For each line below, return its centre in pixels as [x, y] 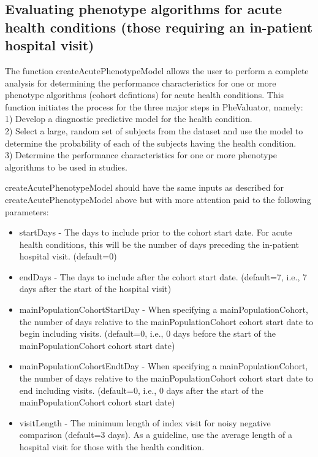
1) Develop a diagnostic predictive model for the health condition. [129, 119]
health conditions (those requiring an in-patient [159, 27]
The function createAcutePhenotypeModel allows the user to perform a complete [157, 70]
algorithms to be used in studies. [66, 167]
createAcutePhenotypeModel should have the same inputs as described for [144, 187]
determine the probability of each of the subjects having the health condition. [151, 143]
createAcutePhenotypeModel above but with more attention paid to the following [158, 199]
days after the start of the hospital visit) [95, 289]
